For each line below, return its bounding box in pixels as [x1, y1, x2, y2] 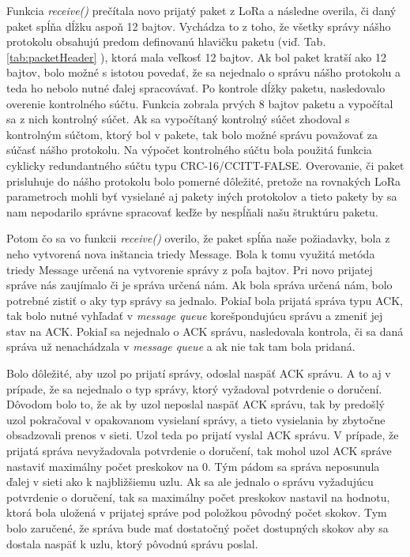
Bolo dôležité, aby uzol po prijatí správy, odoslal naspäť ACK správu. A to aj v [6, 365, 391, 382]
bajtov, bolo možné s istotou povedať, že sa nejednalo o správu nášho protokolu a [6, 64, 401, 81]
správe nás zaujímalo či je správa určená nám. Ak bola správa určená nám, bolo [6, 277, 393, 293]
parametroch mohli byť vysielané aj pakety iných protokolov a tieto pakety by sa [6, 188, 397, 205]
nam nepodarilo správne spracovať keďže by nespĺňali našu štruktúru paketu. [6, 203, 378, 220]
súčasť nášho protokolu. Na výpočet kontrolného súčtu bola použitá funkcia [6, 141, 372, 158]
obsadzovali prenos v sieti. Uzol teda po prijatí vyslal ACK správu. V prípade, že [6, 427, 399, 443]
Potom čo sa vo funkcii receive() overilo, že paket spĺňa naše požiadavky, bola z [6, 230, 390, 247]
